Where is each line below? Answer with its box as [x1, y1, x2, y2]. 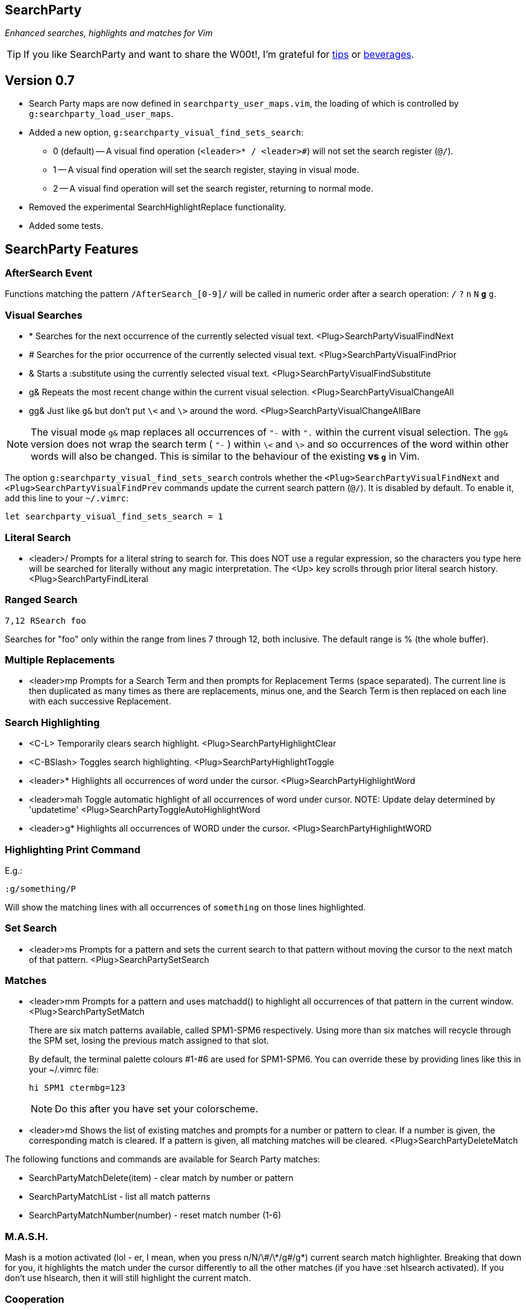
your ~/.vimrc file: [29, 1064, 99, 1075]
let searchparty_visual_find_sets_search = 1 [5, 512, 223, 522]
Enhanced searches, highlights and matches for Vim [5, 28, 213, 39]
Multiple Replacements [5, 654, 115, 666]
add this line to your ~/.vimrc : [5, 493, 129, 504]
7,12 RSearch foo [5, 615, 86, 625]
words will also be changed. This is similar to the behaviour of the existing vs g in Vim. [31, 450, 420, 463]
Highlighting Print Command [5, 843, 141, 856]
